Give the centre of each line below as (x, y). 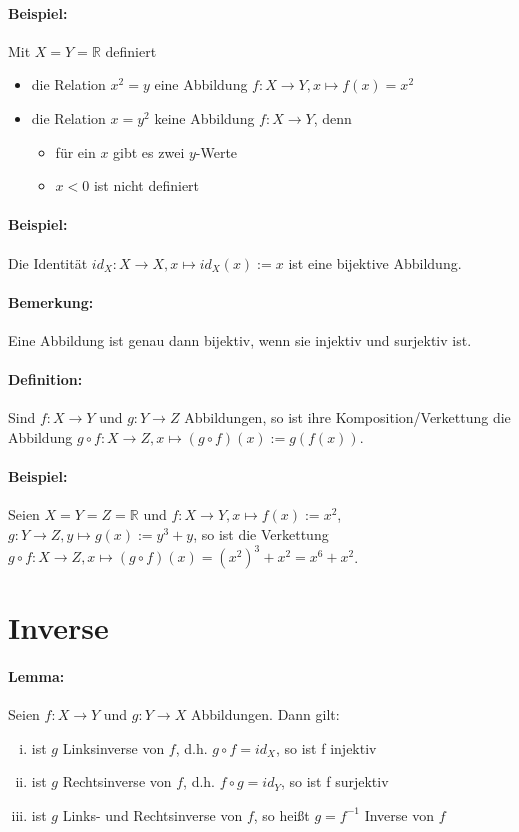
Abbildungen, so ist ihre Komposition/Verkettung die (347, 417)
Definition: (45, 379)
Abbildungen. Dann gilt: (265, 714)
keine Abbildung (204, 117)
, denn (332, 117)
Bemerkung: (51, 301)
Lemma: (36, 675)
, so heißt (281, 814)
